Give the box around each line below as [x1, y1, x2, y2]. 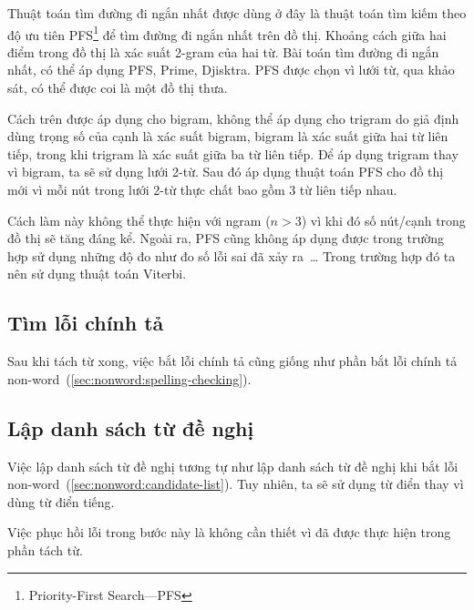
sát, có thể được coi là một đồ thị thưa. [7, 78, 228, 97]
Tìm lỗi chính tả [7, 309, 164, 337]
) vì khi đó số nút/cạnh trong [301, 210, 466, 229]
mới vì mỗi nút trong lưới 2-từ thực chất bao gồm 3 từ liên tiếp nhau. [7, 180, 397, 198]
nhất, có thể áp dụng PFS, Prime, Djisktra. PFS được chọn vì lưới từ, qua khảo [7, 60, 455, 79]
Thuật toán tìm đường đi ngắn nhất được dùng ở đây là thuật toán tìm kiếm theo [7, 4, 467, 22]
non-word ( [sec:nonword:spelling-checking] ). [7, 369, 252, 388]
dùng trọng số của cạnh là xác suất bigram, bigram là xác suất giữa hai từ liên [7, 127, 448, 146]
